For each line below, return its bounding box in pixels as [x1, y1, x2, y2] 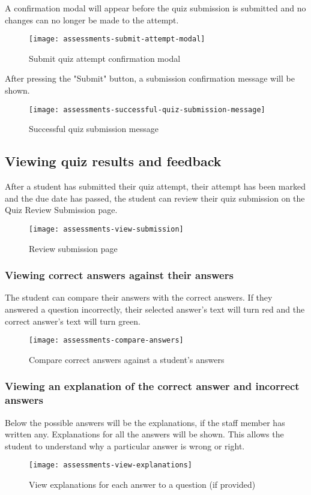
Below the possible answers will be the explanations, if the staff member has [5, 416, 285, 428]
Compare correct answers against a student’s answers [29, 353, 225, 365]
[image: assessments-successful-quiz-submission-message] [29, 105, 265, 114]
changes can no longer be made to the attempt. [5, 13, 179, 26]
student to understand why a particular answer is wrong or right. [5, 439, 245, 452]
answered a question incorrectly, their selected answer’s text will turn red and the [5, 302, 305, 315]
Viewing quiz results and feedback [5, 152, 222, 170]
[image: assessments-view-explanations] [29, 461, 193, 470]
